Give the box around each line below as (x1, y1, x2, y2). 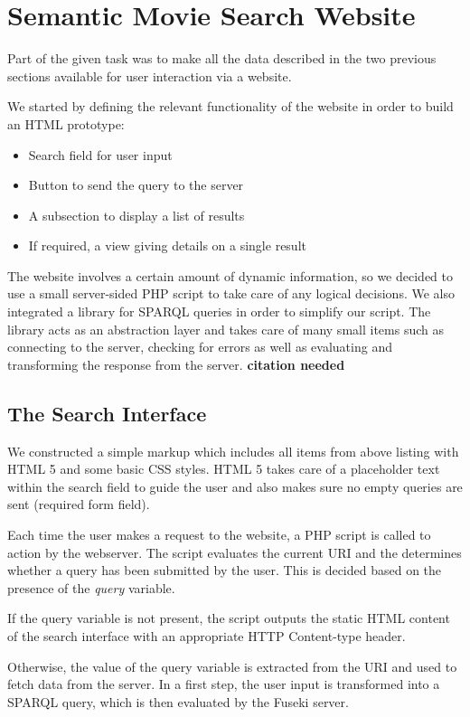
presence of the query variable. (7, 578, 175, 597)
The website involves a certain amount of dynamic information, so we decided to (7, 266, 453, 285)
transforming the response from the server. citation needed (7, 354, 345, 373)
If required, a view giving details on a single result (28, 236, 306, 255)
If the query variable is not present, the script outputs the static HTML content (7, 609, 450, 627)
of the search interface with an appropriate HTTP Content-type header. (7, 626, 406, 645)
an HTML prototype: (7, 114, 125, 133)
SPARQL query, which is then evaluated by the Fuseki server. (7, 692, 349, 711)
